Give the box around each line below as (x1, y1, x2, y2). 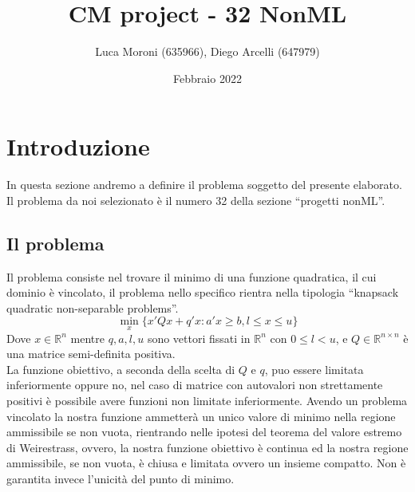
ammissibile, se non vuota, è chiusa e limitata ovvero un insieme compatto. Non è (6, 455, 406, 471)
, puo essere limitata (264, 360, 364, 377)
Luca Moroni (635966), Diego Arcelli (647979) (95, 43, 320, 60)
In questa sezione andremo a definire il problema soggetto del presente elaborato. (6, 176, 402, 193)
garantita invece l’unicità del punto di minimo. (6, 470, 235, 486)
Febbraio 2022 (173, 69, 242, 86)
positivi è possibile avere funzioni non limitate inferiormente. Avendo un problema (6, 392, 408, 409)
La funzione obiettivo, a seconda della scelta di (6, 360, 235, 377)
